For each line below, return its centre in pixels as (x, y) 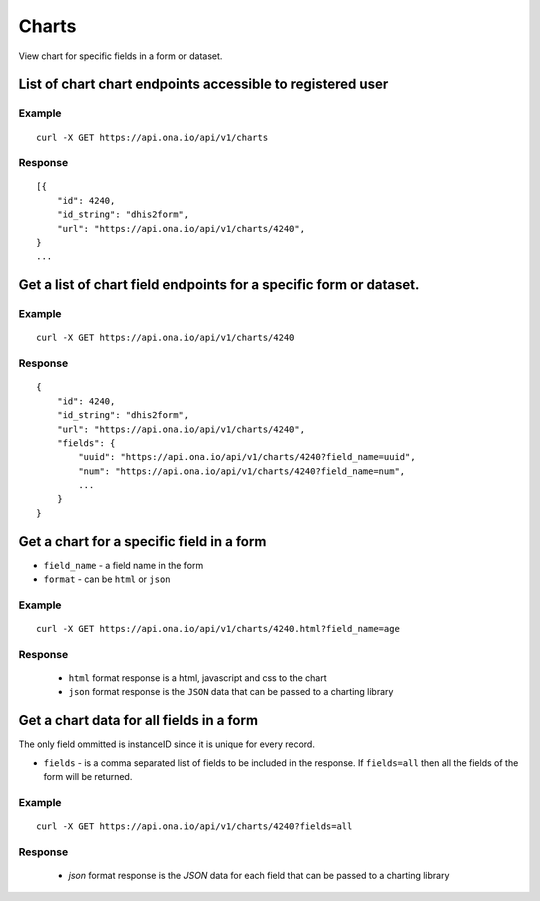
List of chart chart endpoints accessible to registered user (203, 84)
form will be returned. (88, 777)
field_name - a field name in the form (123, 565)
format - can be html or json (107, 579)
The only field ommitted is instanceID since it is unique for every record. (166, 744)
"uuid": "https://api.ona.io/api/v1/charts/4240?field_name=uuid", (247, 457)
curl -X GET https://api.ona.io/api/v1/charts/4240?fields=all (194, 826)
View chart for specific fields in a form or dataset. (120, 56)
